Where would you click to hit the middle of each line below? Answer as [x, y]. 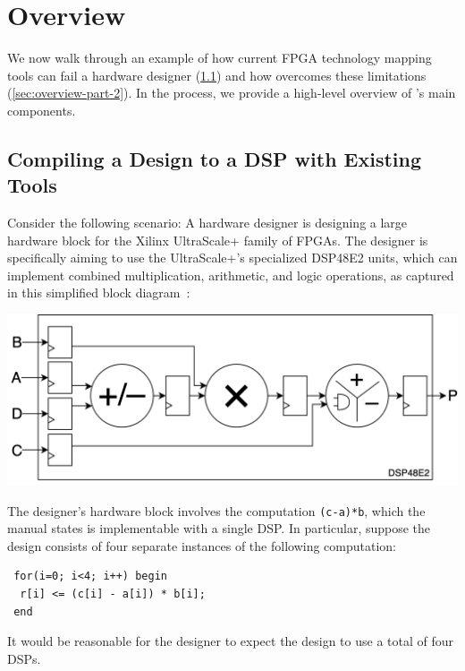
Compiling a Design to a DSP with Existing [215, 158]
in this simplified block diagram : [99, 292]
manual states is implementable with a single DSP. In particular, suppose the [219, 528]
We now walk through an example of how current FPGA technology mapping [220, 58]
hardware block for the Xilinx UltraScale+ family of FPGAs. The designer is [218, 240]
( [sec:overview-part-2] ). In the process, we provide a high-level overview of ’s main [232, 93]
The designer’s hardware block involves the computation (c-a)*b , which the [216, 510]
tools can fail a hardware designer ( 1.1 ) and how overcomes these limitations [217, 75]
